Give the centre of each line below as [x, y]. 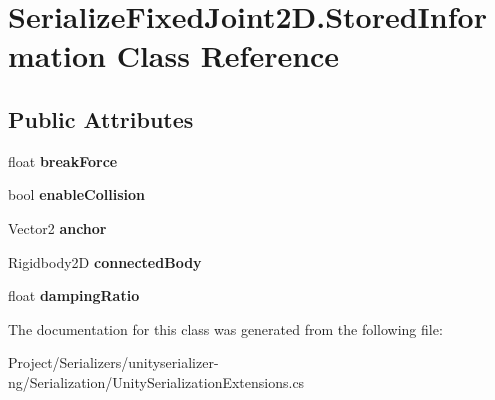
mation [57, 55]
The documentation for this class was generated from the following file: [225, 328]
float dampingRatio [74, 295]
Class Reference [228, 55]
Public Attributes [101, 118]
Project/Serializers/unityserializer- [113, 362]
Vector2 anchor [57, 227]
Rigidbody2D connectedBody [105, 261]
